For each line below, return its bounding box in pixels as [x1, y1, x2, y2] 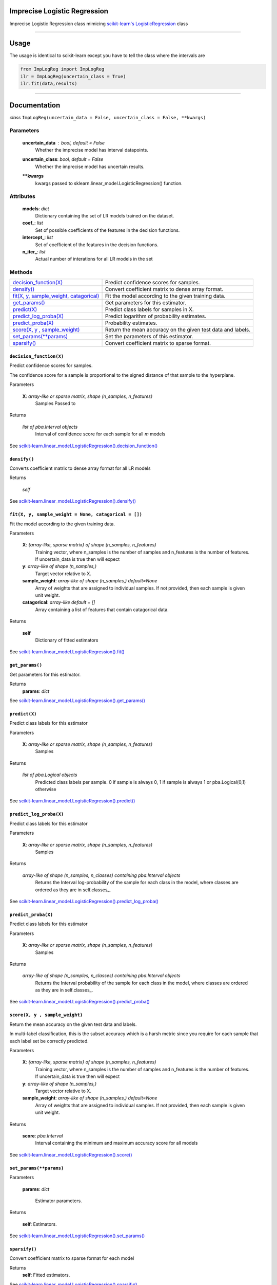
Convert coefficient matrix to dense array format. [105, 286, 224, 293]
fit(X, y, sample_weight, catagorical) [12, 292, 100, 300]
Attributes [9, 193, 35, 200]
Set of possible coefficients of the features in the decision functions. [35, 227, 180, 233]
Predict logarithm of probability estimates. [105, 313, 207, 320]
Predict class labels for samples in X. [105, 306, 194, 313]
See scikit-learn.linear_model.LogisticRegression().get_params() [9, 697, 146, 704]
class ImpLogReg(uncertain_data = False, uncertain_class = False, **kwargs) [9, 114, 206, 120]
